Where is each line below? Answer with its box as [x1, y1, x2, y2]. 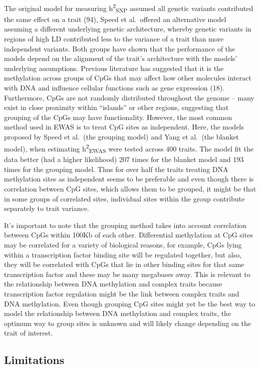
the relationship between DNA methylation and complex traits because [4, 278, 222, 289]
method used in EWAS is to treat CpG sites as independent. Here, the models [4, 121, 244, 132]
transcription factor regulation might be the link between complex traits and [4, 288, 239, 298]
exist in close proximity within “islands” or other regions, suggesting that [4, 102, 229, 112]
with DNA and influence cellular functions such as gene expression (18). [4, 82, 225, 92]
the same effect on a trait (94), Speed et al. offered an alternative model [4, 13, 226, 24]
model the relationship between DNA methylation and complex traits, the [4, 308, 231, 318]
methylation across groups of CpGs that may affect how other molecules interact [4, 72, 251, 83]
